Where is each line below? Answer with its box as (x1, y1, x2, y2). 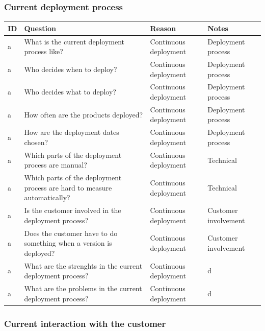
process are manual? (24, 159, 87, 170)
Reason (150, 22, 176, 33)
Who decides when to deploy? (24, 63, 117, 74)
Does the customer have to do (24, 227, 118, 238)
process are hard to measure (24, 182, 112, 193)
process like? (24, 46, 63, 57)
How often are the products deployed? (24, 109, 143, 120)
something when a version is (24, 238, 112, 248)
